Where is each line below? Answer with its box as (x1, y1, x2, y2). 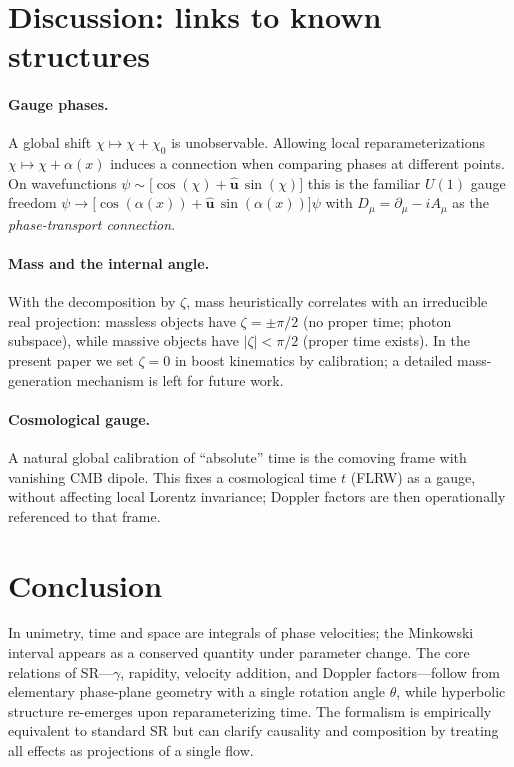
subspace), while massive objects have (8, 330, 239, 351)
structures (8, 35, 150, 76)
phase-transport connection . (8, 213, 176, 234)
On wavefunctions (8, 172, 117, 193)
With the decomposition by (8, 291, 176, 312)
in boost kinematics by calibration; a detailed (174, 349, 453, 370)
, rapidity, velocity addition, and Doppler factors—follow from (120, 661, 500, 682)
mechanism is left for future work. (76, 369, 284, 390)
